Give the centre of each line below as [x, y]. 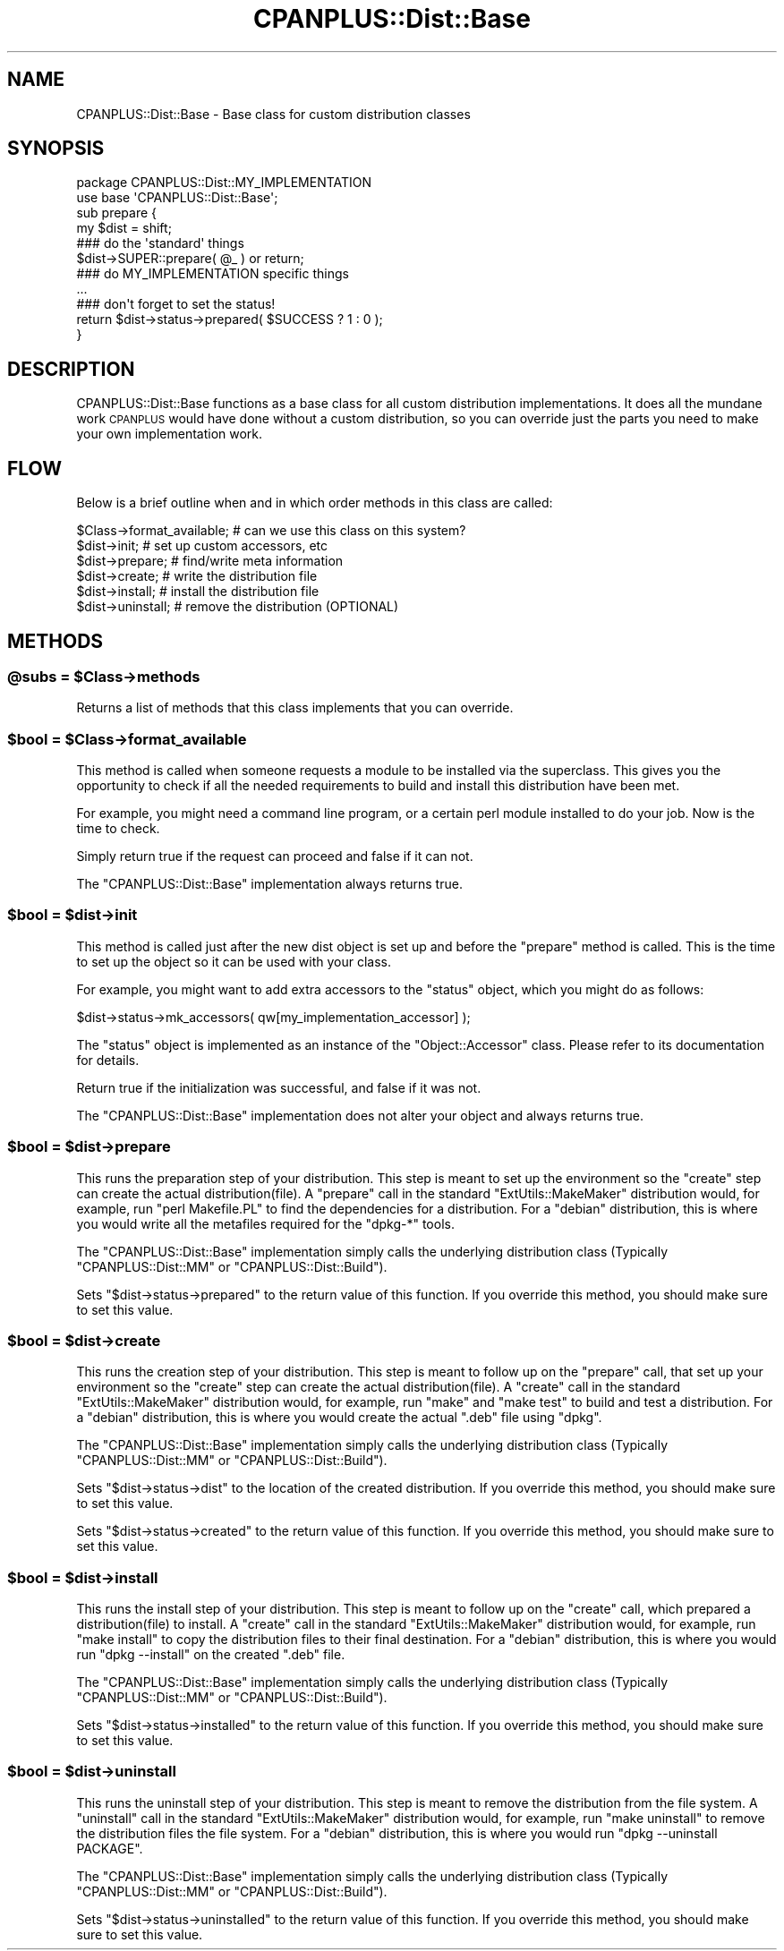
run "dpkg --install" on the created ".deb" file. [211, 1655]
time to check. [118, 829]
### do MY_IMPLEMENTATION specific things [213, 274]
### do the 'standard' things [160, 243]
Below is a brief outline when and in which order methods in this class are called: [315, 503]
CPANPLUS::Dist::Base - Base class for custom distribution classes [273, 114]
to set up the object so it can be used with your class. [234, 961]
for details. [108, 1060]
